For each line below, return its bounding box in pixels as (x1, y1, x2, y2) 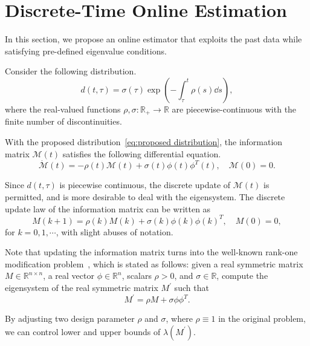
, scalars (121, 269, 152, 282)
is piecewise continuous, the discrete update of (59, 178, 231, 191)
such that (174, 281, 209, 294)
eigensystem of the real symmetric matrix (5, 281, 158, 294)
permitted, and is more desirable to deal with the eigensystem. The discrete (5, 190, 285, 203)
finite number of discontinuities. (5, 115, 122, 128)
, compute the (216, 269, 268, 282)
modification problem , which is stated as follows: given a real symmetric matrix (5, 257, 303, 270)
